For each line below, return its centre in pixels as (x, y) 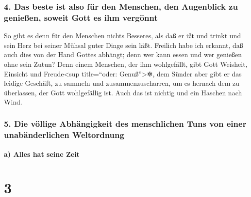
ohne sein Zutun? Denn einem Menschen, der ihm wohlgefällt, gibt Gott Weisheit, (126, 64)
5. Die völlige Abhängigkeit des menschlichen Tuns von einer (125, 123)
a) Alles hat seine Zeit (42, 154)
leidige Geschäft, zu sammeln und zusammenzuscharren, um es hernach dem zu (122, 83)
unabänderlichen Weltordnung (64, 134)
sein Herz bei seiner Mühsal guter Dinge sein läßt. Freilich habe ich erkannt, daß (124, 45)
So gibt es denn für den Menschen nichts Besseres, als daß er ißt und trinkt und (123, 36)
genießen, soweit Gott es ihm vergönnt (81, 17)
